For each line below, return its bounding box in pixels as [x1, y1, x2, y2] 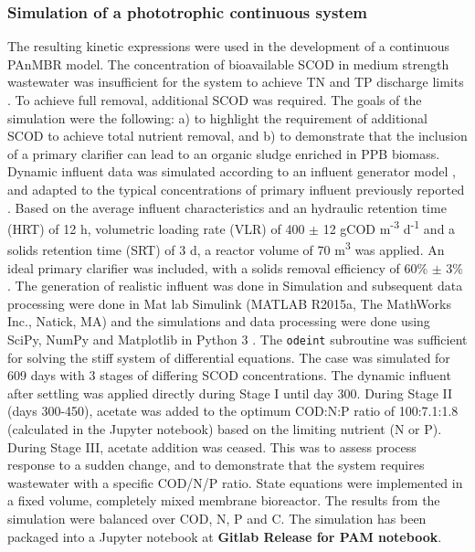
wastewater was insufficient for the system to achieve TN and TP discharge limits [7, 72, 464, 91]
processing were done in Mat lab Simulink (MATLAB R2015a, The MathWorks [7, 293, 451, 313]
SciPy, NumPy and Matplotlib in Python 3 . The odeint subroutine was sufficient [7, 330, 468, 349]
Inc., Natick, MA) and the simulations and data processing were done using [7, 312, 430, 331]
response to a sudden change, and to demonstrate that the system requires [7, 455, 425, 474]
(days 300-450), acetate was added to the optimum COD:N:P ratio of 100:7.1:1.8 [7, 401, 459, 420]
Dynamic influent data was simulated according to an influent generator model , [7, 162, 456, 181]
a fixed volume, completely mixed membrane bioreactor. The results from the [7, 491, 440, 510]
